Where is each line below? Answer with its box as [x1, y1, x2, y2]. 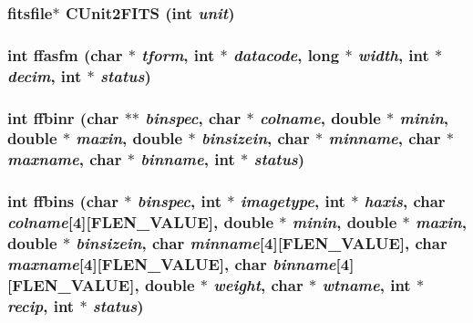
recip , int [7, 294, 75, 317]
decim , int [7, 64, 82, 87]
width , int [357, 43, 429, 66]
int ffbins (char [7, 190, 119, 213]
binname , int [140, 148, 235, 171]
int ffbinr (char [7, 106, 119, 129]
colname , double [259, 106, 381, 129]
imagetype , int [240, 190, 345, 213]
